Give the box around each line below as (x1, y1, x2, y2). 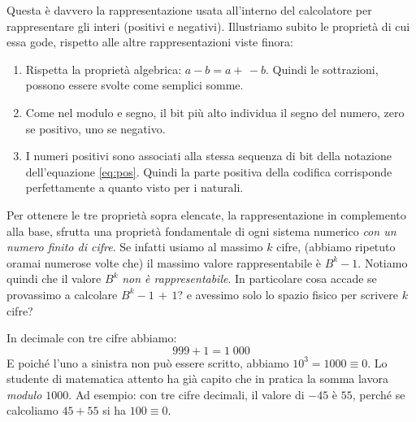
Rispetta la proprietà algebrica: (25, 60, 182, 77)
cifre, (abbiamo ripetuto (276, 238, 396, 255)
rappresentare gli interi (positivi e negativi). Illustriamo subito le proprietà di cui (6, 17, 410, 34)
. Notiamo (357, 254, 408, 271)
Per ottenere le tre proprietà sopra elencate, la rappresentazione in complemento (6, 206, 406, 223)
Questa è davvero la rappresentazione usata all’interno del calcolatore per (6, 2, 372, 18)
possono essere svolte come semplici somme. (25, 76, 244, 94)
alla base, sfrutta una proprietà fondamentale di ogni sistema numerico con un (6, 222, 396, 239)
